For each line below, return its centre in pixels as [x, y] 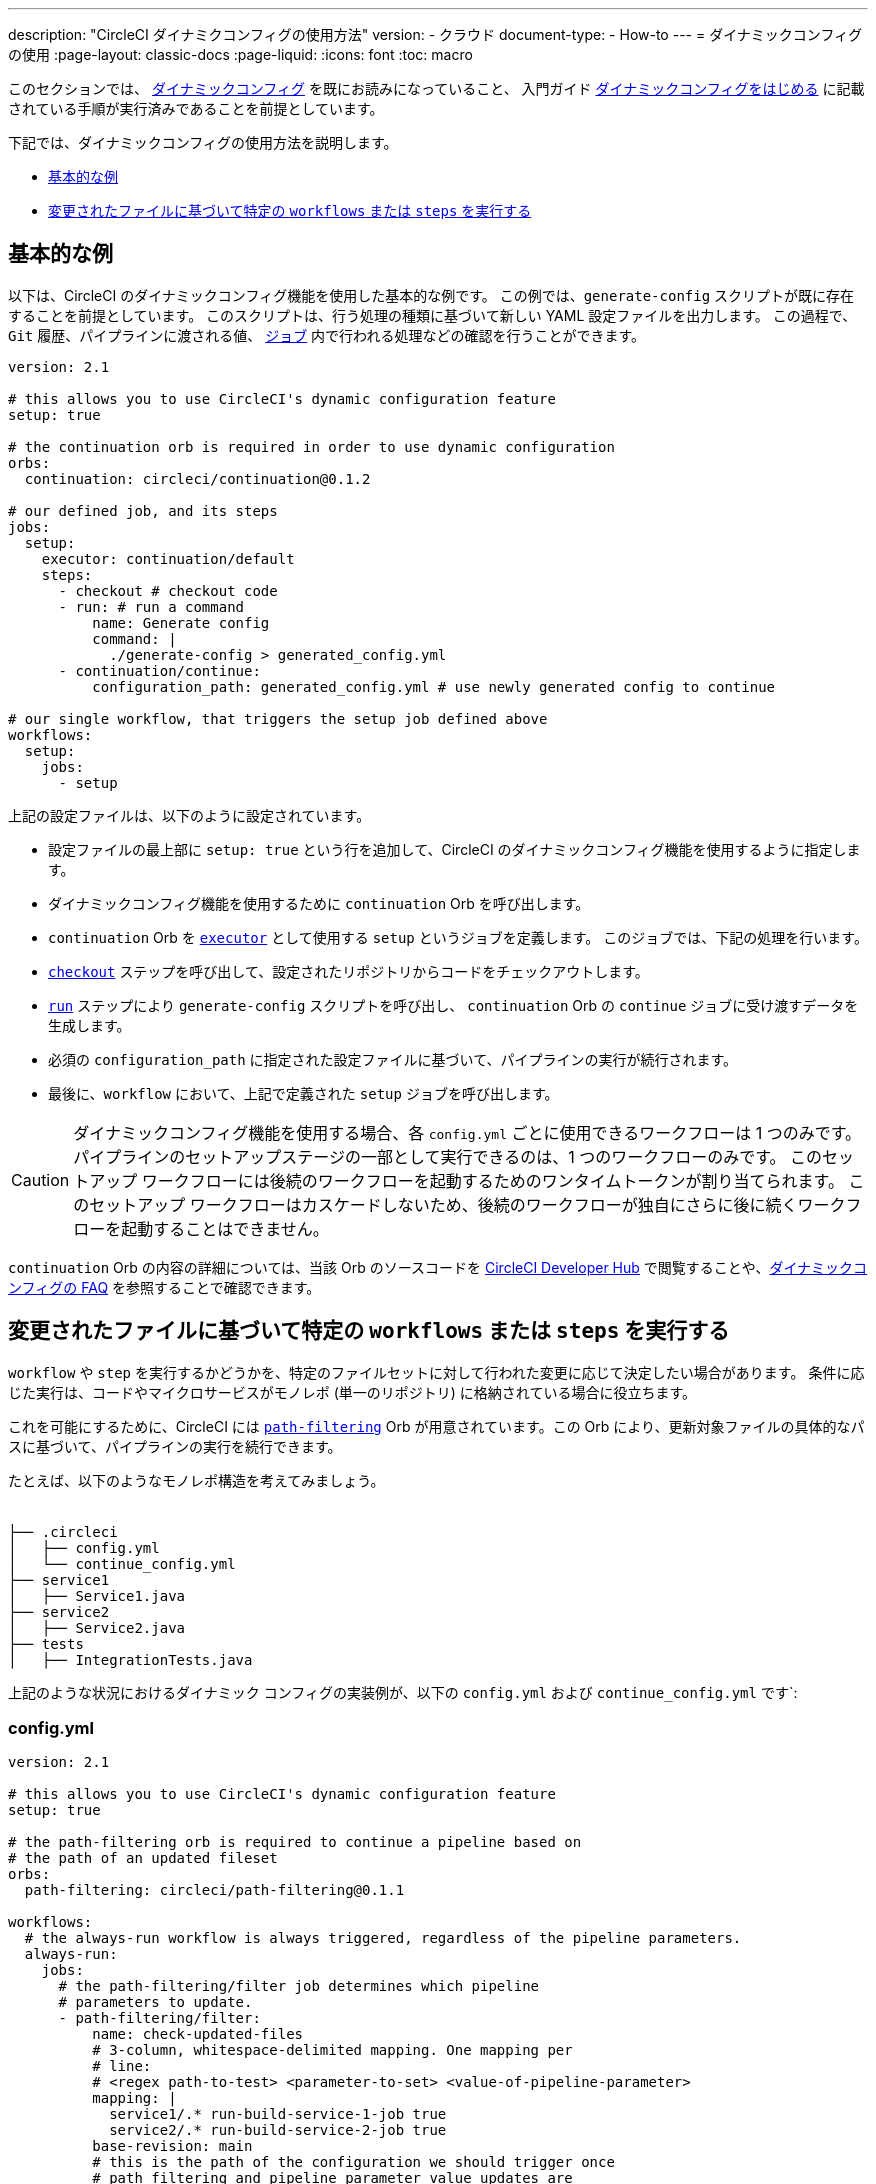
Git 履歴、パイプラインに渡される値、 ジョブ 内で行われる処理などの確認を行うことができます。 [327, 335]
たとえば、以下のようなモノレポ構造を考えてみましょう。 [196, 1480]
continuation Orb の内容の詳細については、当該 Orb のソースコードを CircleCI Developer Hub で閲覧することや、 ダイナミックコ [438, 1267]
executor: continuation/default [168, 558]
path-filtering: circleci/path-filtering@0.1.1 [214, 1890]
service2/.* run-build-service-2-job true [278, 2130]
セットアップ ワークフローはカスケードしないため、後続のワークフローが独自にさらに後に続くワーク [467, 1204]
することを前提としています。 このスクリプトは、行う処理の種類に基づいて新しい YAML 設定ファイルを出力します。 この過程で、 [432, 315]
